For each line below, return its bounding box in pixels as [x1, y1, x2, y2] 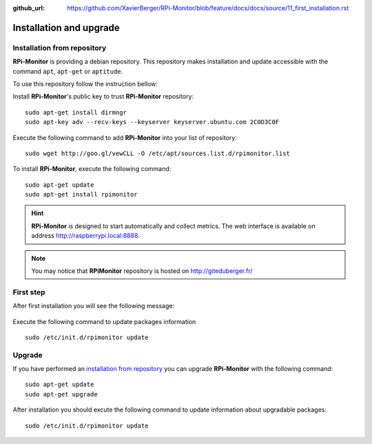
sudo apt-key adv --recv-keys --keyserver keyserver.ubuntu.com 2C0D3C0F [25, 118, 280, 126]
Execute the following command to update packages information [12, 317, 196, 325]
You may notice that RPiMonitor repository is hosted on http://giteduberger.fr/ [31, 267, 253, 275]
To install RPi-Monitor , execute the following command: [12, 165, 172, 173]
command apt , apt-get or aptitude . [12, 67, 123, 75]
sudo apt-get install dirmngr [25, 108, 127, 117]
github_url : [12, 4, 45, 12]
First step [12, 287, 45, 296]
